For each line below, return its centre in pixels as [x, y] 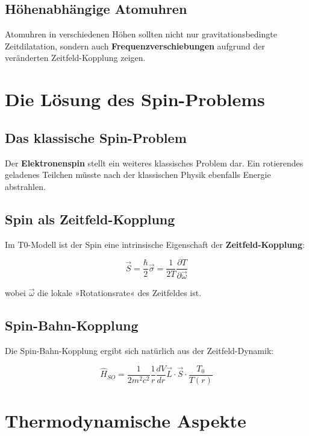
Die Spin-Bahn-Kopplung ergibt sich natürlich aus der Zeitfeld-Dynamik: [139, 351]
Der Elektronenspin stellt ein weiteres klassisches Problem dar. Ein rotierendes [154, 163]
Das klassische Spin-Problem [96, 137]
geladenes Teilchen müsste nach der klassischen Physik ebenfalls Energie [138, 175]
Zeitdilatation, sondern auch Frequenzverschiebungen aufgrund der [135, 46]
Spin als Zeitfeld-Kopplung [90, 219]
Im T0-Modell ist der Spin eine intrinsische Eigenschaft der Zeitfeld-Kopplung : [155, 244]
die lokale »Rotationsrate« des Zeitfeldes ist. [120, 293]
